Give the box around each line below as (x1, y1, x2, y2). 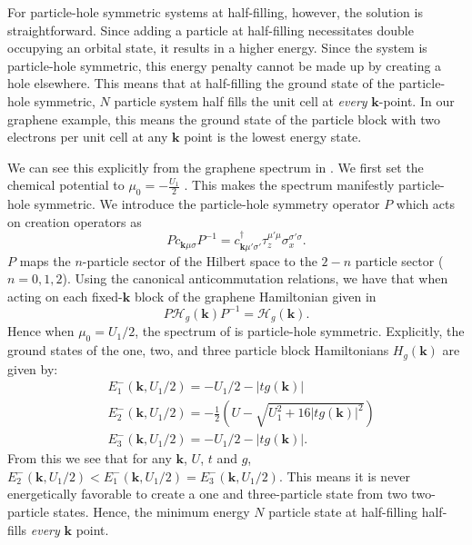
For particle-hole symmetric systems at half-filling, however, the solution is (7, 3, 423, 21)
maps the (19, 251, 71, 270)
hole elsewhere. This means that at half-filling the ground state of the (7, 74, 395, 93)
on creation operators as (7, 212, 142, 231)
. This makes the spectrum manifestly (184, 175, 395, 194)
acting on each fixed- (7, 286, 123, 305)
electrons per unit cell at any (7, 127, 168, 146)
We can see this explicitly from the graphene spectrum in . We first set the (7, 157, 424, 176)
